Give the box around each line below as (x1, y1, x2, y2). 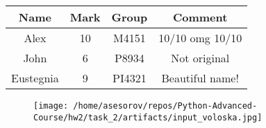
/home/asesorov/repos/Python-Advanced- (73, 101, 258, 111)
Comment (172, 9, 228, 25)
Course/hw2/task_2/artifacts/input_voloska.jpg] (33, 112, 263, 122)
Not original (171, 50, 230, 66)
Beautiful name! (161, 70, 239, 86)
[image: (33, 101, 69, 111)
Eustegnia (11, 70, 59, 86)
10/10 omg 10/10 (158, 30, 242, 46)
